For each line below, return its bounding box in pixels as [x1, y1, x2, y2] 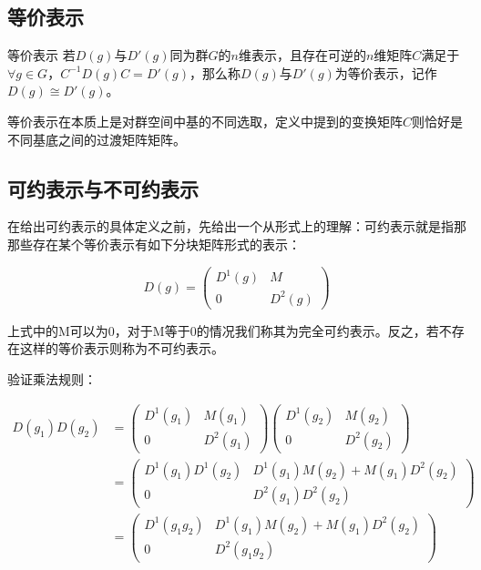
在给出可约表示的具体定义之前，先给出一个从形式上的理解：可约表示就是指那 [7, 217, 466, 236]
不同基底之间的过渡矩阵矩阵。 [7, 129, 186, 148]
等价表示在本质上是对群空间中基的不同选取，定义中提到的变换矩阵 [7, 111, 403, 130]
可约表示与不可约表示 [7, 174, 199, 202]
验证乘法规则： [7, 369, 97, 388]
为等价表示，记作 [334, 63, 437, 82]
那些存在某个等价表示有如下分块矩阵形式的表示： [7, 234, 301, 253]
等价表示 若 [7, 46, 76, 65]
